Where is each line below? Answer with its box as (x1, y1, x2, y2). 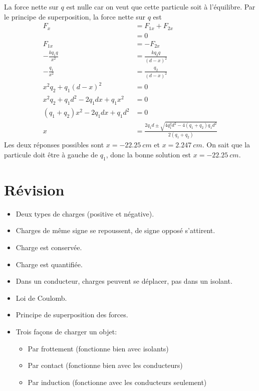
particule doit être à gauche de (4, 149, 98, 159)
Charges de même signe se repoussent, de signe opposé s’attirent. (16, 225, 215, 236)
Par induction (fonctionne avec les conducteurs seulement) (28, 376, 207, 387)
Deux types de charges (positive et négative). (16, 208, 154, 219)
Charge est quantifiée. (16, 259, 83, 269)
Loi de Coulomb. (16, 292, 67, 303)
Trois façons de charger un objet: (16, 326, 117, 336)
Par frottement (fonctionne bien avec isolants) (28, 343, 169, 353)
